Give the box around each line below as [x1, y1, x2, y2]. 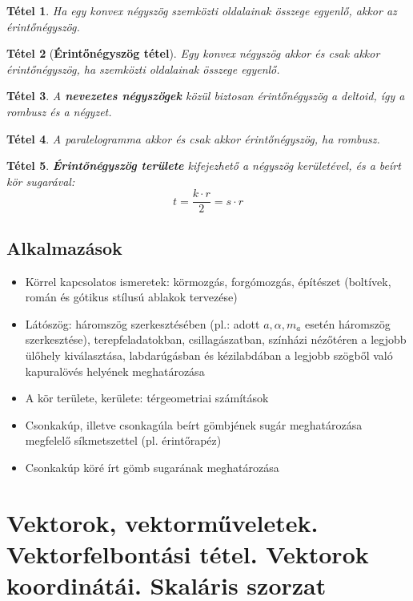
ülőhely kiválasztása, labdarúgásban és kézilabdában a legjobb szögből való [25, 346, 393, 363]
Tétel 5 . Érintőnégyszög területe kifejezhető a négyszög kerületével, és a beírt [6, 157, 401, 174]
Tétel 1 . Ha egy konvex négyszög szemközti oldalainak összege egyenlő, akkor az [6, 2, 397, 18]
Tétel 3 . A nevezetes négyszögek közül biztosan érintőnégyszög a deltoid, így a [6, 87, 405, 104]
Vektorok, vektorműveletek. [6, 506, 319, 538]
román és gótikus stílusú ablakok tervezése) [25, 288, 238, 305]
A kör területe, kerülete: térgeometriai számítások [25, 389, 269, 406]
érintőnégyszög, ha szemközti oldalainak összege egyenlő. [6, 60, 280, 77]
